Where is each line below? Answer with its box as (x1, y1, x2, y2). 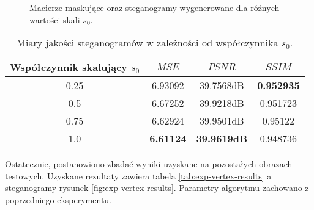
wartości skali (29, 13, 80, 26)
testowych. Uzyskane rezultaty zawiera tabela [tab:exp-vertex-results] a (5, 169, 272, 182)
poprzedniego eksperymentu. (5, 193, 112, 206)
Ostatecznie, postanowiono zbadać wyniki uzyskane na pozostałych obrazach (5, 157, 293, 170)
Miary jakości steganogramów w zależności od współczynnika (17, 35, 278, 50)
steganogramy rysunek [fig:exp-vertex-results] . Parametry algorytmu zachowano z (5, 181, 309, 194)
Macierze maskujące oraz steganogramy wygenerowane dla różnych (29, 1, 280, 13)
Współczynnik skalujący (10, 60, 128, 74)
